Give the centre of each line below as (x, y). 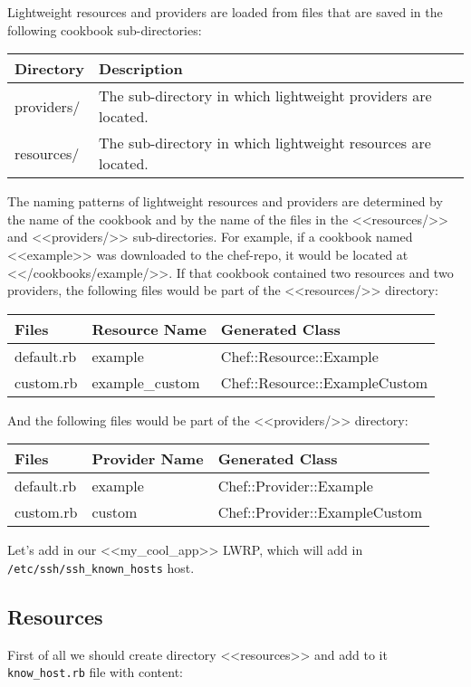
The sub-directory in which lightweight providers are (265, 96)
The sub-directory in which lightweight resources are (265, 143)
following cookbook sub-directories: (105, 29)
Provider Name (148, 459)
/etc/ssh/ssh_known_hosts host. (101, 567)
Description (141, 69)
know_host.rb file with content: (96, 672)
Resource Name (149, 329)
